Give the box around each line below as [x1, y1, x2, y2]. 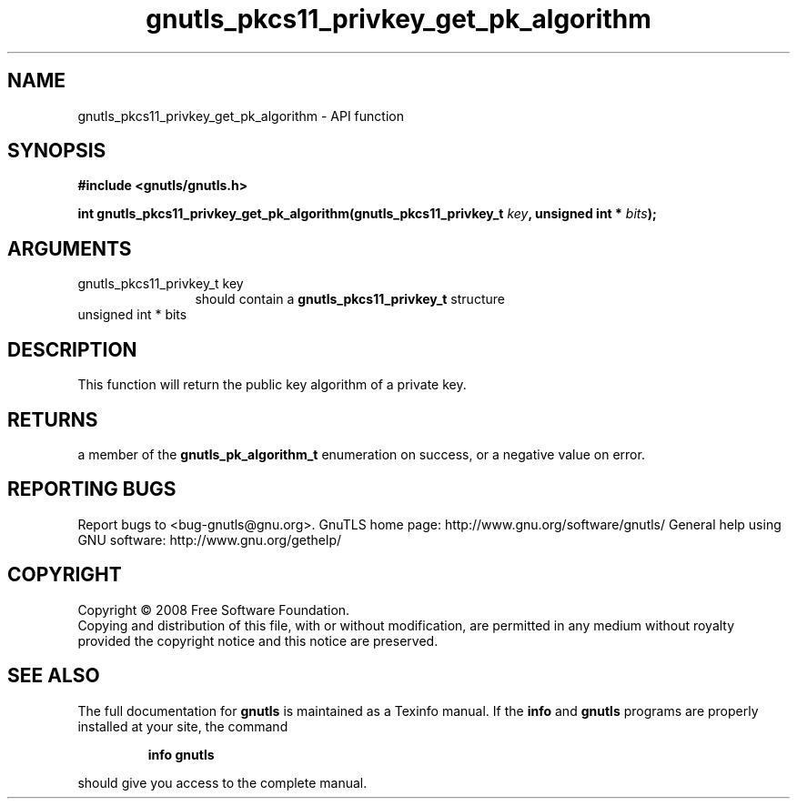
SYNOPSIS [7, 139, 106, 163]
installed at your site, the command [77, 718, 288, 734]
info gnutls [147, 746, 215, 762]
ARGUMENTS [7, 237, 132, 260]
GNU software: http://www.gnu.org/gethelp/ [77, 531, 342, 548]
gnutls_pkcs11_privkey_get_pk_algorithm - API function [77, 107, 404, 124]
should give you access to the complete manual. [77, 774, 368, 791]
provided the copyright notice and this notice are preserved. [77, 632, 439, 649]
